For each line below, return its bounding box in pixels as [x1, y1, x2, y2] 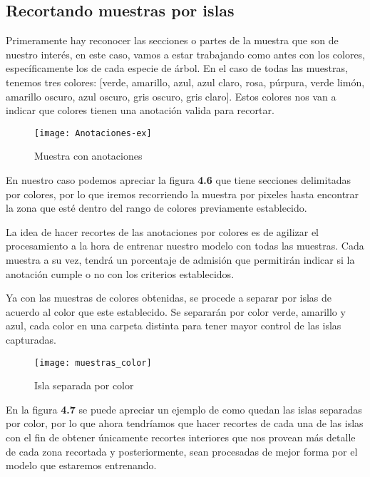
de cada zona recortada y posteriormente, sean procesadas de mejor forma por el [6, 443, 358, 458]
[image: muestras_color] [34, 357, 152, 368]
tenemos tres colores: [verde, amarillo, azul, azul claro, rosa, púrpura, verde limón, [6, 74, 365, 89]
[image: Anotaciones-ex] [34, 128, 152, 138]
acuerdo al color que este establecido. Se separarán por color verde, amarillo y [6, 304, 346, 319]
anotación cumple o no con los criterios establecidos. [6, 266, 235, 281]
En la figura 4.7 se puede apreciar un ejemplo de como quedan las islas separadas [6, 401, 362, 416]
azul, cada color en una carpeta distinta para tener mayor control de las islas [6, 318, 341, 333]
